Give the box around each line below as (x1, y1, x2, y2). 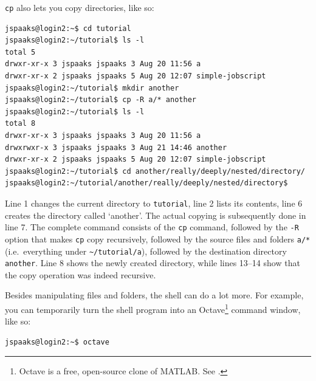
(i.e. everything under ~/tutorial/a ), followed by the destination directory (5, 244, 287, 257)
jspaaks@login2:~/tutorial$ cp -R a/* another (5, 95, 196, 105)
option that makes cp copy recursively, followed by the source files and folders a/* (5, 232, 311, 245)
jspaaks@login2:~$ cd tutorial (5, 24, 131, 33)
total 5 (5, 47, 36, 57)
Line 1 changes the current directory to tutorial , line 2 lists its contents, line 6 (5, 196, 303, 209)
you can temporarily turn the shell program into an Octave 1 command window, (5, 301, 301, 315)
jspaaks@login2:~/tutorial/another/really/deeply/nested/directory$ (5, 179, 288, 188)
